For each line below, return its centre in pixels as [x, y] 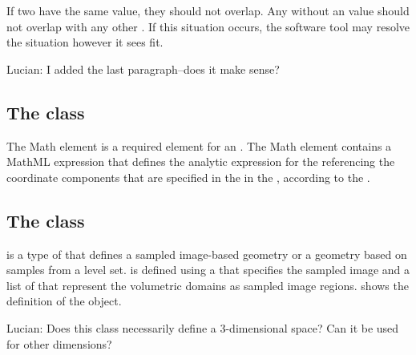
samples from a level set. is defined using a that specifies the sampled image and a [208, 270]
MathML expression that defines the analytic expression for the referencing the [201, 161]
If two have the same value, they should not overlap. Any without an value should [208, 10]
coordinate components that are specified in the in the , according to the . [188, 177]
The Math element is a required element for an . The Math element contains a [199, 145]
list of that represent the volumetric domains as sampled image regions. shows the [208, 285]
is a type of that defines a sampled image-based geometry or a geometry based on [207, 254]
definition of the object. [64, 301]
